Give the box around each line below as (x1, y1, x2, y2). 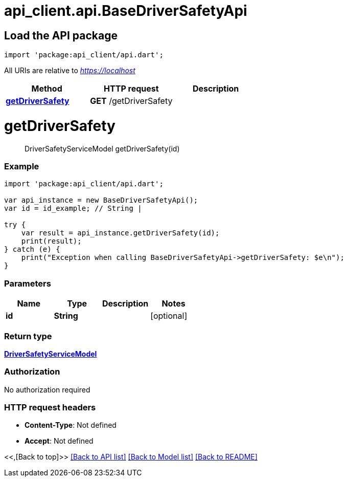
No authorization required (4, 385, 90, 394)
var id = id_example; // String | (4, 204, 142, 213)
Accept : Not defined (25, 436, 94, 446)
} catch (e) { (4, 245, 60, 254)
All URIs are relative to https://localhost (4, 66, 135, 75)
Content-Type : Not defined (25, 421, 117, 430)
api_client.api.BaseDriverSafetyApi (4, 2, 247, 19)
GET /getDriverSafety (90, 96, 173, 106)
